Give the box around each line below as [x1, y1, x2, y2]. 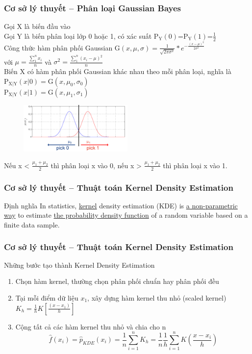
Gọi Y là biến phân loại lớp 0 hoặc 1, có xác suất [4, 30, 152, 41]
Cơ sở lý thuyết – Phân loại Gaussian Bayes [4, 1, 181, 14]
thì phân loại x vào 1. [163, 160, 227, 170]
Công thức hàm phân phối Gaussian [4, 42, 113, 52]
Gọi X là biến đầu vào [4, 21, 71, 31]
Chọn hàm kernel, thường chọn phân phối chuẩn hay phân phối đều [15, 276, 219, 286]
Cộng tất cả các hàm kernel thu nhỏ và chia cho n [15, 321, 166, 331]
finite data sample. [4, 220, 60, 230]
